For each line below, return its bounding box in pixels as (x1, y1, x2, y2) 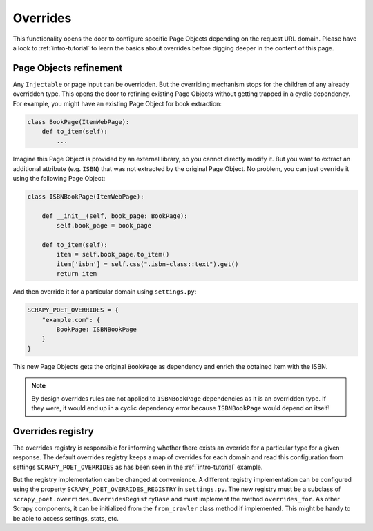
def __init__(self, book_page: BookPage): (41, 212, 188, 220)
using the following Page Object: (12, 174, 106, 183)
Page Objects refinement (12, 62, 123, 74)
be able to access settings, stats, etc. (12, 514, 119, 522)
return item (56, 270, 97, 278)
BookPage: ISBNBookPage (56, 325, 137, 334)
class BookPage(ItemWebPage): (27, 118, 130, 126)
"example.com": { (41, 316, 101, 323)
